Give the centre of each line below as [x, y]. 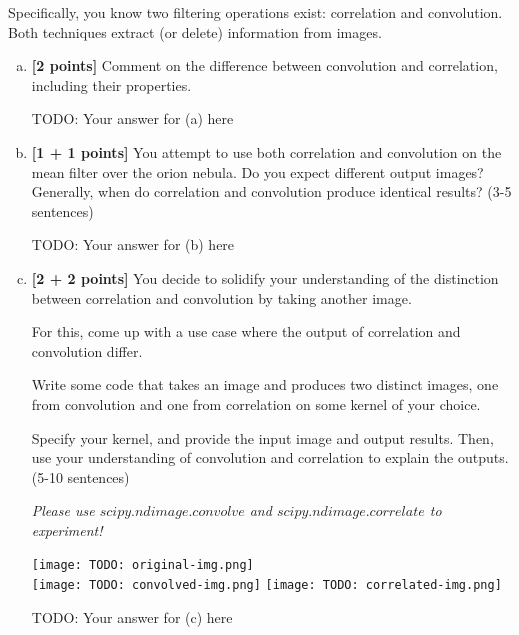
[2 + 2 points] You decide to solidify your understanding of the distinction [265, 277]
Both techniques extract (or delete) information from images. [195, 31]
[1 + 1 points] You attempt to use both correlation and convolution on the [266, 151]
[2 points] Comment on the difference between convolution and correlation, [264, 65]
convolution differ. [87, 350]
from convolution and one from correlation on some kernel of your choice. [256, 403]
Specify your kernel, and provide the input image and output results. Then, [262, 437]
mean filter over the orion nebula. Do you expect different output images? [257, 171]
